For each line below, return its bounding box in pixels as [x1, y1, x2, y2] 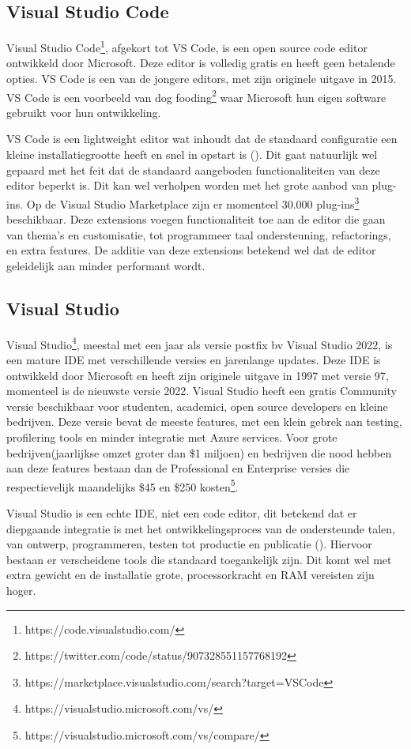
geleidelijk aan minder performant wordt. [6, 257, 205, 273]
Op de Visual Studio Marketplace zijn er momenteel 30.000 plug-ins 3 [26, 193, 360, 212]
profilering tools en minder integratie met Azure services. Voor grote [6, 428, 337, 445]
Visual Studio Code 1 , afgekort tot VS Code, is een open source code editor [6, 37, 368, 55]
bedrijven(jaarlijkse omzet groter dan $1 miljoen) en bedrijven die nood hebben [6, 444, 392, 461]
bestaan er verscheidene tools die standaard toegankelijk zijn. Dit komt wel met [6, 551, 392, 567]
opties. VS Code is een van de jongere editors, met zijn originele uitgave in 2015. [6, 70, 397, 87]
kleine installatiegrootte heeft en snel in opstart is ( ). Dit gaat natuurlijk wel [6, 146, 378, 163]
